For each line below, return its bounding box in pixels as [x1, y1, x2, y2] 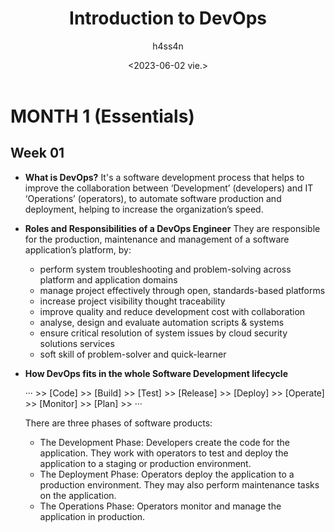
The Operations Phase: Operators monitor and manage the [39, 500, 282, 512]
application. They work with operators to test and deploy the [39, 447, 289, 459]
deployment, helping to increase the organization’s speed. [24, 203, 264, 215]
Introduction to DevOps [69, 7, 267, 30]
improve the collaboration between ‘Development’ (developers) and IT [24, 182, 314, 194]
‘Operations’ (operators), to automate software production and [24, 192, 282, 204]
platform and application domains [39, 273, 178, 286]
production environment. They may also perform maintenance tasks [39, 478, 320, 491]
